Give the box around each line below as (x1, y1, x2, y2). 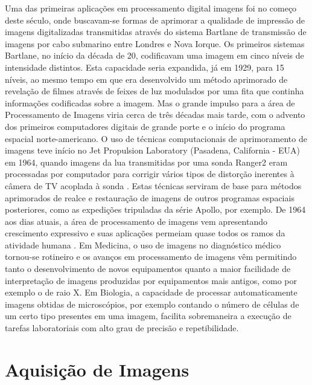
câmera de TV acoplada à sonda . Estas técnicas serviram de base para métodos (5, 179, 302, 192)
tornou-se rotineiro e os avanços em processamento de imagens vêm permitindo (5, 250, 297, 263)
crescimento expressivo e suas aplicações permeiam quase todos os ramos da (5, 227, 285, 239)
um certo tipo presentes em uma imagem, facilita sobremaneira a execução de (5, 309, 291, 322)
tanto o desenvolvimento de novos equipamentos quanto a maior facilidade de (5, 262, 291, 275)
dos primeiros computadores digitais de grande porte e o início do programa (5, 120, 285, 132)
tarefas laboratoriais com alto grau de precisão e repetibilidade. (5, 322, 239, 334)
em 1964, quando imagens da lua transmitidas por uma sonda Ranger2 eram (5, 155, 288, 168)
